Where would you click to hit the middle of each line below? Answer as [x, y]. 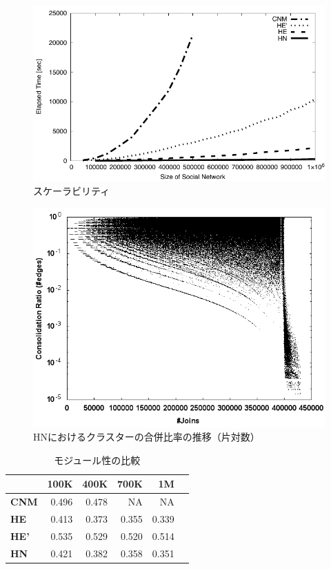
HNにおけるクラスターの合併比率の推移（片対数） [147, 437]
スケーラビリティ [72, 190]
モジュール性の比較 [97, 460]
